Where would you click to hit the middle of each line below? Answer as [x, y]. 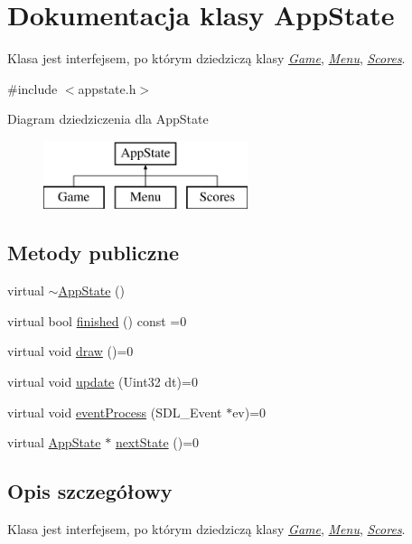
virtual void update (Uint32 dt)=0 [103, 382]
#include [33, 88]
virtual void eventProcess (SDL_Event [115, 412]
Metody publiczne [93, 253]
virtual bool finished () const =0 [97, 320]
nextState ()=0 [157, 442]
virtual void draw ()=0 [70, 351]
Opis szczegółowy [90, 491]
